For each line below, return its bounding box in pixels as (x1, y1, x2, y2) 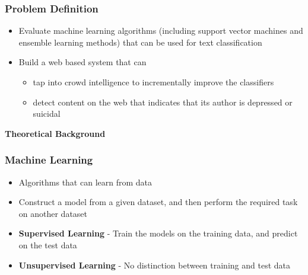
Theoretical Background (5, 127, 106, 139)
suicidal (33, 107, 61, 120)
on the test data (18, 238, 77, 251)
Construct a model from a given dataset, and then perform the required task (18, 196, 298, 208)
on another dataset (18, 207, 88, 219)
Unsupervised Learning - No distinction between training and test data (18, 258, 290, 271)
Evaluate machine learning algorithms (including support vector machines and (18, 24, 303, 37)
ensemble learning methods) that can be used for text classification (18, 36, 262, 48)
